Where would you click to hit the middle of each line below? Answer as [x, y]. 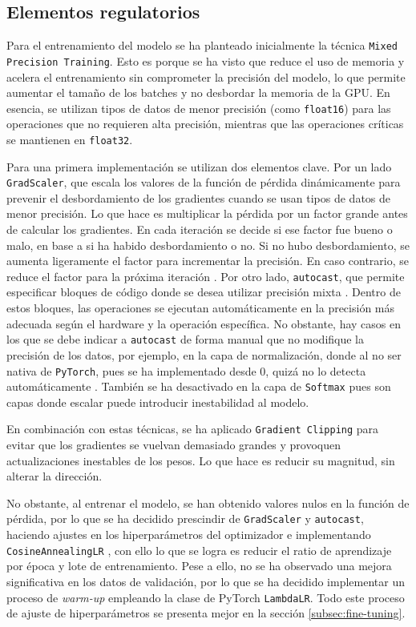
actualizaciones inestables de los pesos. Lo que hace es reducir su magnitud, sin [201, 460]
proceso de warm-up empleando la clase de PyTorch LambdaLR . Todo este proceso [206, 597]
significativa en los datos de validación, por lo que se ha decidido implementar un [206, 581]
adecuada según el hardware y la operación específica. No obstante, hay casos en [204, 323]
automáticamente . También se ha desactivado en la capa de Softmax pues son [199, 386]
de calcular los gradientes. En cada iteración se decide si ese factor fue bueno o [200, 229]
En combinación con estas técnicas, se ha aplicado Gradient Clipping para [193, 429]
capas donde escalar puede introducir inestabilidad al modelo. [158, 402]
